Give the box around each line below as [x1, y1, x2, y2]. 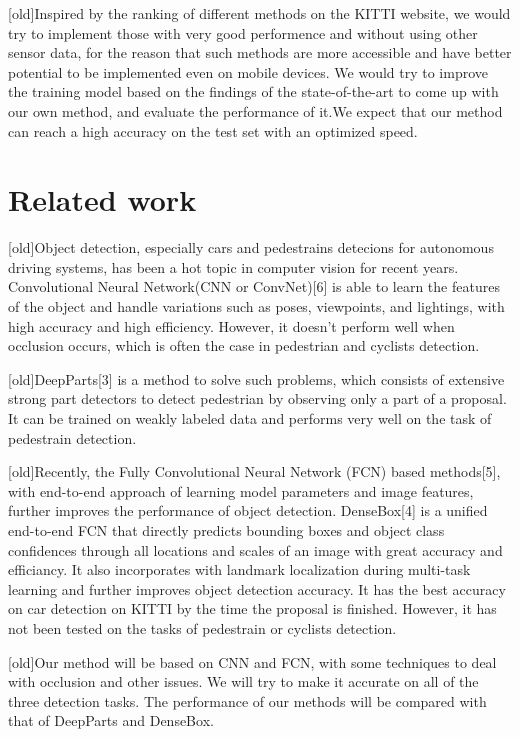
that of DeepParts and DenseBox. [8, 710, 214, 731]
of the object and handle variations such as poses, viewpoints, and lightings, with [8, 296, 505, 317]
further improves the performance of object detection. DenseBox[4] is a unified [8, 500, 488, 521]
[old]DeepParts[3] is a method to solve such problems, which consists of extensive [8, 368, 505, 389]
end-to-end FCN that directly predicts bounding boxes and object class [8, 520, 445, 540]
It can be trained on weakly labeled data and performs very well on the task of [8, 408, 492, 429]
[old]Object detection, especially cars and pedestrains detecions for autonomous [8, 237, 494, 258]
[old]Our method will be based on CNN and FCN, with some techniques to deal [8, 651, 497, 672]
